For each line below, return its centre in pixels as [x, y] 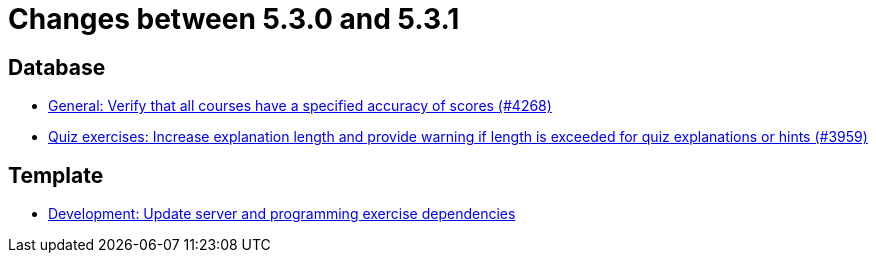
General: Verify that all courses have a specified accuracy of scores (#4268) [300, 106]
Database [57, 67]
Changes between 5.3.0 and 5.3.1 [234, 19]
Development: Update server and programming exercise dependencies [282, 214]
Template [56, 175]
